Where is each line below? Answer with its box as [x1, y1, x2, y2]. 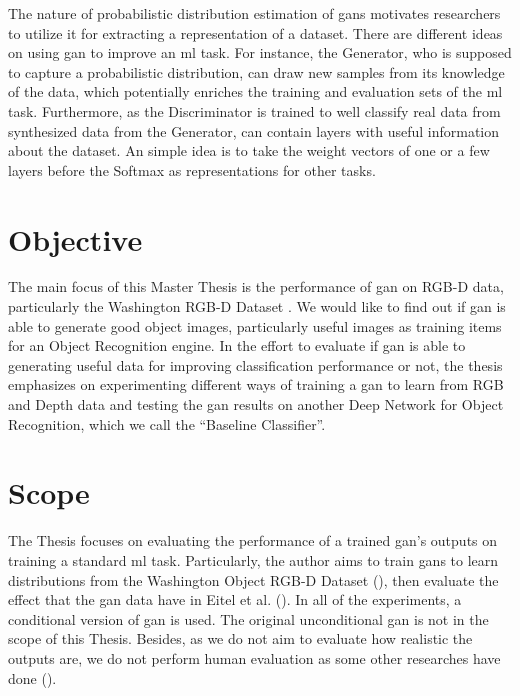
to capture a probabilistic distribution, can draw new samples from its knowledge [8, 61, 505, 82]
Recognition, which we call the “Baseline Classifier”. [8, 413, 326, 434]
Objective [8, 218, 143, 259]
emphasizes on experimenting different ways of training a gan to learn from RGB [8, 374, 504, 395]
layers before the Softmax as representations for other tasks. [8, 159, 376, 180]
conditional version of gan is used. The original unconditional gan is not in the [8, 608, 489, 629]
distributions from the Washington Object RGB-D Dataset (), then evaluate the [8, 569, 499, 590]
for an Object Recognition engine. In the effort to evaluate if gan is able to [8, 335, 466, 356]
